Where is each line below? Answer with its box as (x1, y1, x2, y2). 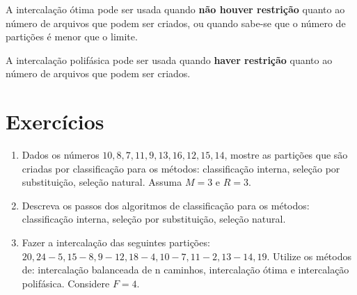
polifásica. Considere (22, 276, 110, 290)
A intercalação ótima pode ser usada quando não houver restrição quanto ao (6, 2, 345, 16)
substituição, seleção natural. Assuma (22, 175, 182, 189)
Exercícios (6, 107, 104, 136)
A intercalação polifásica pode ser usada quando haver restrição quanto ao (6, 52, 333, 67)
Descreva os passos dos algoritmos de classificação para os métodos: (22, 198, 310, 212)
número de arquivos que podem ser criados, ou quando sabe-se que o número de (6, 15, 346, 30)
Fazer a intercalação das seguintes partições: (22, 235, 210, 250)
